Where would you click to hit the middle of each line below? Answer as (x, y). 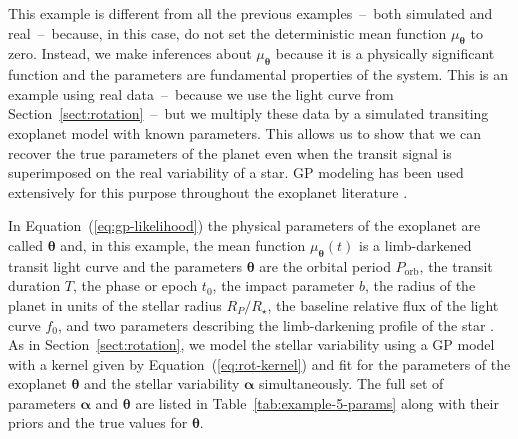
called (25, 244)
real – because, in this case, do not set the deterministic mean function (227, 32)
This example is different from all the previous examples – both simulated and (250, 13)
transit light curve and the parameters (125, 265)
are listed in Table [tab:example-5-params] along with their (317, 402)
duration (34, 285)
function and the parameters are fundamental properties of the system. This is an (258, 74)
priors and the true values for (98, 422)
